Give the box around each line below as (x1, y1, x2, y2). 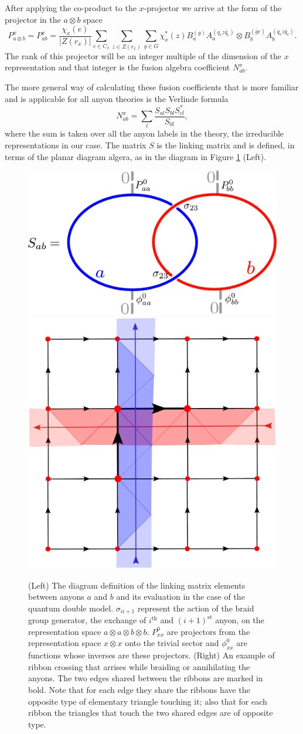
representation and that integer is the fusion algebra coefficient (5, 61, 230, 73)
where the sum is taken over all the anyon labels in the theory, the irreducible (5, 127, 284, 140)
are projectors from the (166, 625, 250, 637)
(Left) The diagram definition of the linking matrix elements (28, 579, 246, 591)
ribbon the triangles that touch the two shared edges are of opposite (28, 706, 273, 719)
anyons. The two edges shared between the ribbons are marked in (28, 672, 263, 684)
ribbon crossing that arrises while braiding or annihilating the (28, 660, 250, 672)
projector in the (5, 13, 61, 25)
